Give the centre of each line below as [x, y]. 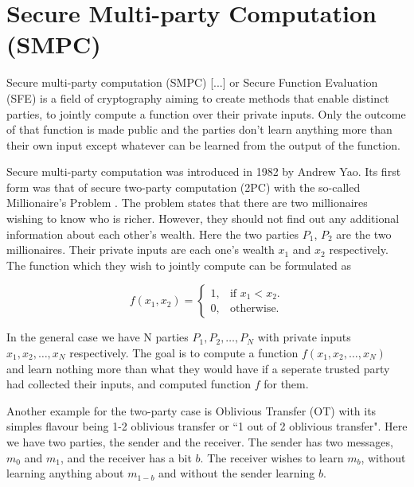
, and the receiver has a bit [126, 457]
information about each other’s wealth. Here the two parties [153, 234]
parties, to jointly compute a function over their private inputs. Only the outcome [206, 113]
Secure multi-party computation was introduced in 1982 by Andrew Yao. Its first [204, 171]
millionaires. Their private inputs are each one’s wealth [141, 249]
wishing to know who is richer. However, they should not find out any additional [203, 218]
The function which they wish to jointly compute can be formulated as [179, 265]
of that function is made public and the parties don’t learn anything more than [199, 129]
